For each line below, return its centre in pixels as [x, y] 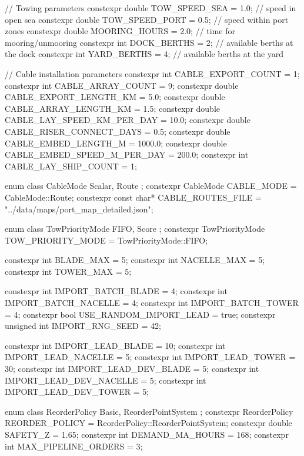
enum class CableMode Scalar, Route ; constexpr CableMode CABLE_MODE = [151, 186]
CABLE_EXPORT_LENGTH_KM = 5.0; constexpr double [115, 97]
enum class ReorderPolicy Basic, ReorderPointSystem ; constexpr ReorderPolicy [149, 411]
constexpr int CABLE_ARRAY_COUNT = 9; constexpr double [122, 85]
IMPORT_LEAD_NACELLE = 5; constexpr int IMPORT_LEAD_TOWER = [150, 357]
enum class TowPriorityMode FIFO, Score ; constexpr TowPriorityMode [135, 229]
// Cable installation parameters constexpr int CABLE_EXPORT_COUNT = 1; [152, 73]
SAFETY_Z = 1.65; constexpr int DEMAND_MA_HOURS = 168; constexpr [147, 434]
